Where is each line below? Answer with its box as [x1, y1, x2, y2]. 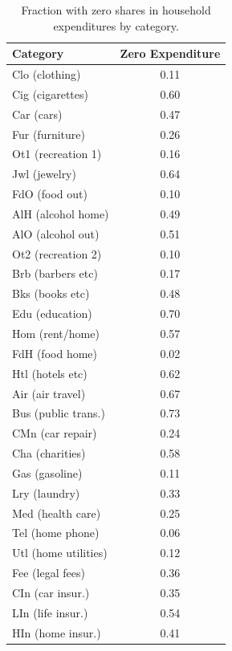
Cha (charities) [12, 445, 86, 462]
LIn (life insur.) [12, 604, 88, 620]
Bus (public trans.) [12, 405, 105, 421]
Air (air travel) [12, 384, 86, 401]
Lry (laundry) [12, 484, 80, 501]
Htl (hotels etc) [12, 364, 88, 381]
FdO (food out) [12, 185, 88, 202]
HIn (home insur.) [12, 624, 101, 641]
